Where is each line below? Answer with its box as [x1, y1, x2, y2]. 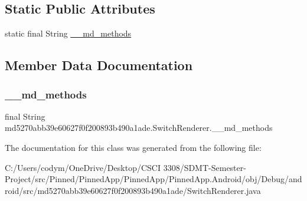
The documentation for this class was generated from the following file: [5, 141, 262, 153]
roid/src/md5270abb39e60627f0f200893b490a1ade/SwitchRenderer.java [5, 184, 261, 196]
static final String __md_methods [5, 27, 132, 39]
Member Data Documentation [5, 56, 193, 74]
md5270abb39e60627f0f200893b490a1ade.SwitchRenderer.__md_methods [5, 121, 273, 134]
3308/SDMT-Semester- [163, 161, 246, 173]
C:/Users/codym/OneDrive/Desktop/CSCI [5, 161, 161, 173]
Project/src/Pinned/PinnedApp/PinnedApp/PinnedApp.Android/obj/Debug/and [5, 173, 302, 185]
